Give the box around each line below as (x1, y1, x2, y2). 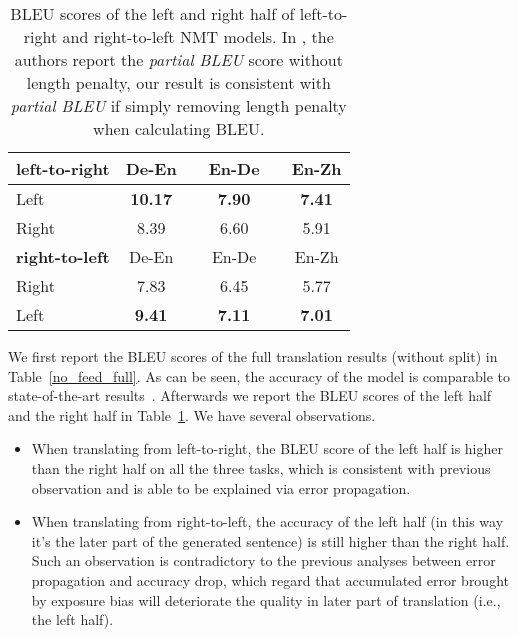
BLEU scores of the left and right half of (10, 2, 295, 25)
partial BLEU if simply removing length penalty (10, 94, 347, 117)
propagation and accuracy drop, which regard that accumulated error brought (31, 569, 509, 590)
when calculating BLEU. (93, 117, 265, 140)
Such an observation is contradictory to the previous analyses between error (31, 550, 496, 571)
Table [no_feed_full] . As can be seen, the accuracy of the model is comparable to (8, 365, 510, 386)
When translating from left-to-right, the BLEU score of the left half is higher (31, 438, 503, 459)
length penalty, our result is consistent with (26, 71, 331, 94)
